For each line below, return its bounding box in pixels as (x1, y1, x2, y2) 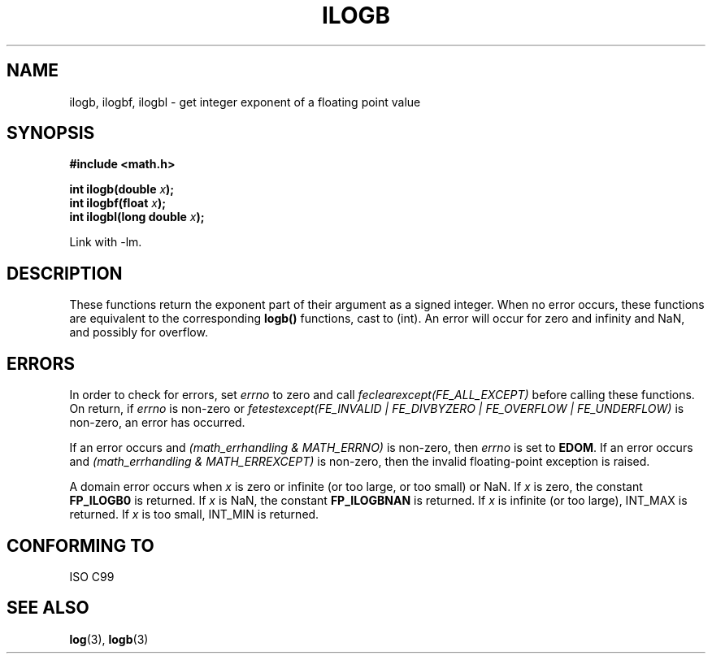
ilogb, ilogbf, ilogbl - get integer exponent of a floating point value (69, 94, 421, 109)
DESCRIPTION (7, 263, 123, 284)
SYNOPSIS (7, 123, 95, 144)
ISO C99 (69, 569, 115, 584)
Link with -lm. (69, 235, 142, 250)
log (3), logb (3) (69, 632, 149, 646)
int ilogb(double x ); (69, 182, 175, 197)
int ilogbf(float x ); (69, 196, 167, 211)
